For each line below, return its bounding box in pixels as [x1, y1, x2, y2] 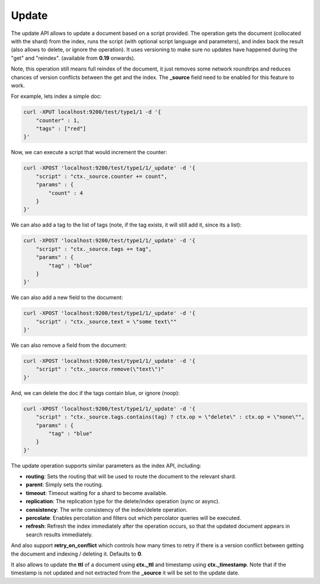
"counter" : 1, [36, 117, 80, 124]
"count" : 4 [48, 190, 83, 196]
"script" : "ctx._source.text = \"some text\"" [36, 318, 177, 325]
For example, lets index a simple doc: [11, 92, 102, 100]
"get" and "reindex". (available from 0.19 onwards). [11, 54, 136, 62]
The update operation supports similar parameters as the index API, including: [11, 462, 201, 469]
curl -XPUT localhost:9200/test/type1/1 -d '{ [23, 108, 161, 116]
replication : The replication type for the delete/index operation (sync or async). [25, 498, 220, 505]
